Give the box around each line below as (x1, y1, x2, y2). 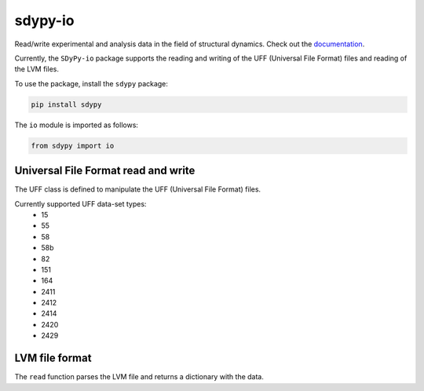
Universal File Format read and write (14, 164, 196, 177)
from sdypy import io (31, 141, 115, 150)
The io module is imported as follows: (14, 120, 139, 130)
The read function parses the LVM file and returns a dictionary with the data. (14, 372, 265, 382)
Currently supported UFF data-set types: (14, 199, 147, 208)
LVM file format (14, 352, 92, 365)
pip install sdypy (31, 100, 102, 109)
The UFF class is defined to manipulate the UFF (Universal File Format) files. (14, 185, 261, 194)
